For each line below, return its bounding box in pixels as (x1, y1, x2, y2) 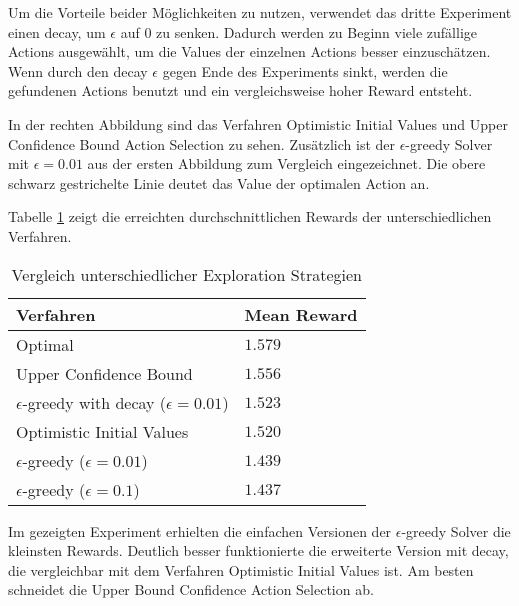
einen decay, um (8, 21, 106, 42)
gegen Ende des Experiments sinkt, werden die (162, 60, 448, 81)
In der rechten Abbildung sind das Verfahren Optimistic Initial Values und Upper (8, 113, 508, 134)
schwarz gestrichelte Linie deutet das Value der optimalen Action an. (8, 172, 430, 193)
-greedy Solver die (401, 520, 511, 541)
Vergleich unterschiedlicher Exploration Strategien (11, 262, 362, 286)
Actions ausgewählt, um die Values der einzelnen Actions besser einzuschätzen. (8, 41, 491, 62)
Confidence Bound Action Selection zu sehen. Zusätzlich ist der (8, 133, 396, 154)
